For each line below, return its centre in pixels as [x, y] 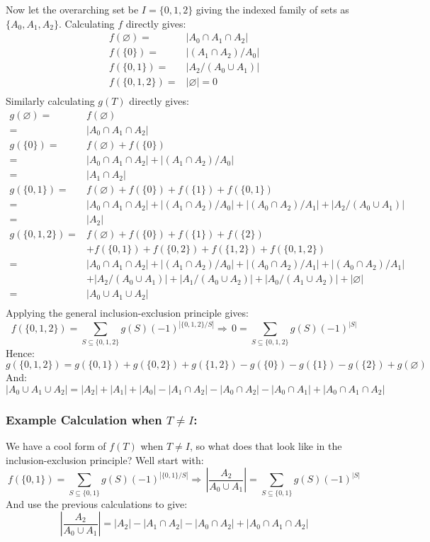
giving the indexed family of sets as [272, 9]
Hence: [20, 352]
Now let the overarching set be [72, 9]
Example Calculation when [84, 419]
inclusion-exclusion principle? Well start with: [105, 459]
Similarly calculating [50, 101]
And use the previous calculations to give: [97, 503]
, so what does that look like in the [266, 446]
